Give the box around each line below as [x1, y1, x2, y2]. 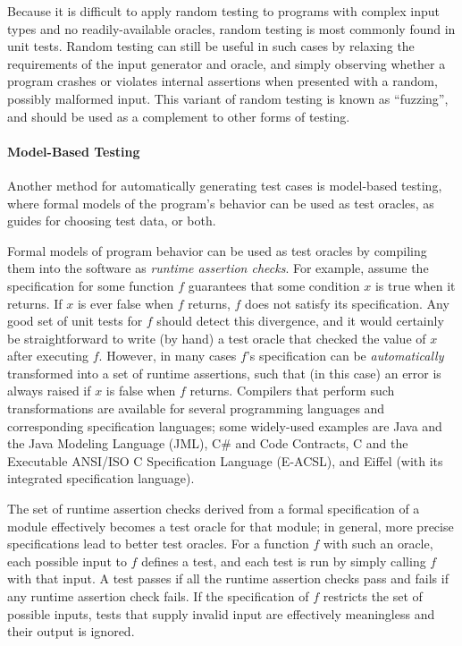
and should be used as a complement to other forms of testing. [7, 106, 350, 125]
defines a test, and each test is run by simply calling [141, 551, 426, 570]
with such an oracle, [323, 534, 433, 553]
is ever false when [77, 293, 174, 312]
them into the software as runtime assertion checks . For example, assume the [7, 259, 429, 277]
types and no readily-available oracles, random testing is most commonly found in [7, 19, 456, 38]
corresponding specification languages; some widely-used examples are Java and [7, 416, 442, 435]
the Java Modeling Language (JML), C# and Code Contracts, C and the [7, 434, 408, 453]
